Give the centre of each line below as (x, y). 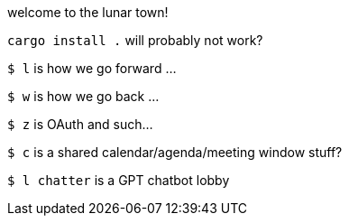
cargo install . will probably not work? (135, 40)
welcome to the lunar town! (88, 12)
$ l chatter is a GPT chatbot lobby (119, 180)
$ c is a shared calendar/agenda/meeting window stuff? (175, 152)
